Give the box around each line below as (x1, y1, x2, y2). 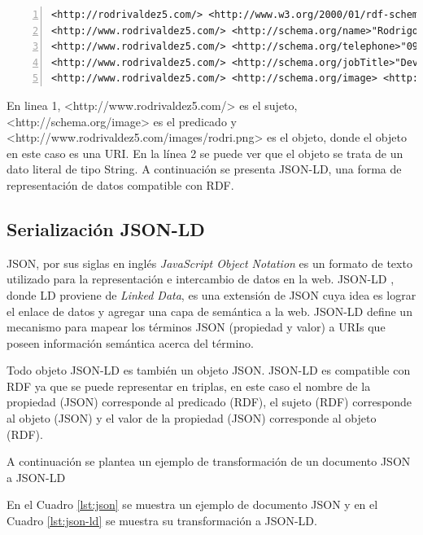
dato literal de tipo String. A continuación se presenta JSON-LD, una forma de (7, 160, 402, 178)
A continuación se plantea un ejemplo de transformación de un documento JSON (7, 453, 411, 470)
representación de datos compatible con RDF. (7, 176, 234, 193)
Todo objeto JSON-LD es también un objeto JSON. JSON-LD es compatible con (7, 362, 411, 379)
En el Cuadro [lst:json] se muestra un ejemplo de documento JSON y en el (7, 496, 378, 513)
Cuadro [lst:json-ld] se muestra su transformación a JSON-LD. (7, 512, 317, 529)
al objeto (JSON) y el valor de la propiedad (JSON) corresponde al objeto (7, 410, 377, 427)
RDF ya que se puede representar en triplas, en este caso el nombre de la (7, 377, 371, 394)
